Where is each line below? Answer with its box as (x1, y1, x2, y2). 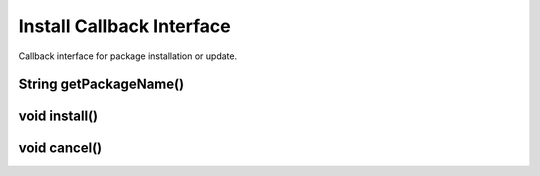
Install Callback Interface (18, 15, 232, 37)
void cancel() (18, 140, 103, 157)
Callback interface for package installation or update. (18, 50, 238, 62)
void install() (18, 108, 99, 125)
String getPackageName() (18, 76, 185, 93)
